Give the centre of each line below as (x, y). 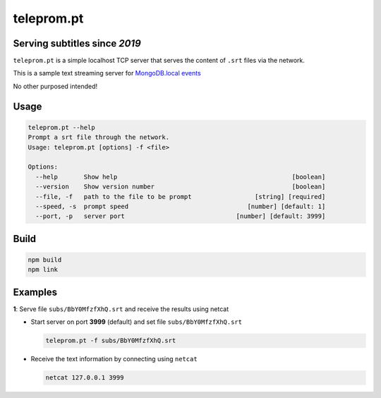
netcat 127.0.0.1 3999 (85, 378)
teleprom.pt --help (61, 127)
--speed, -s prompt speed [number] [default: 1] (181, 206)
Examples (35, 292)
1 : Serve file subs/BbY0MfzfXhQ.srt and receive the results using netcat (121, 309)
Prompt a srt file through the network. (98, 137)
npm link (43, 270)
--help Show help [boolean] (181, 177)
